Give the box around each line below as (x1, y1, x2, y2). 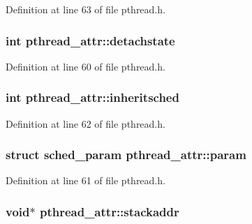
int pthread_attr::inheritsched (6, 89, 179, 106)
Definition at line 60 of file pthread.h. (6, 59, 165, 73)
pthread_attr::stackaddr (39, 202, 179, 220)
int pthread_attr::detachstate (6, 31, 175, 49)
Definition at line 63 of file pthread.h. (6, 2, 165, 16)
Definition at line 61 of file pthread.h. (6, 173, 165, 188)
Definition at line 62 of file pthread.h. (6, 116, 165, 130)
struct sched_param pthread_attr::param (6, 146, 246, 163)
